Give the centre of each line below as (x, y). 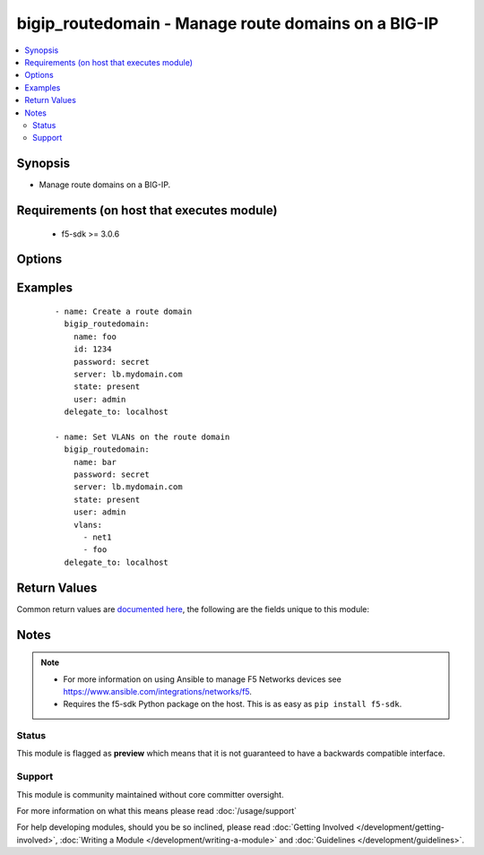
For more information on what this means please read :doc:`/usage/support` (157, 810)
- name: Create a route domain (124, 312)
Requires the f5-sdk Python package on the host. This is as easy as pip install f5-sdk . (233, 704)
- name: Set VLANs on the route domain (143, 436)
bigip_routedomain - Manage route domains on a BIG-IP (228, 23)
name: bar (95, 462)
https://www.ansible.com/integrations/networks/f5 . (158, 691)
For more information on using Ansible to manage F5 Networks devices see (203, 679)
